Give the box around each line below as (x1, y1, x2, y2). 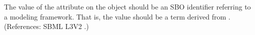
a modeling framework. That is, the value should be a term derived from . (4, 11, 230, 21)
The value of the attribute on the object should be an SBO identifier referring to (4, 1, 251, 11)
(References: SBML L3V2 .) (4, 21, 89, 31)
